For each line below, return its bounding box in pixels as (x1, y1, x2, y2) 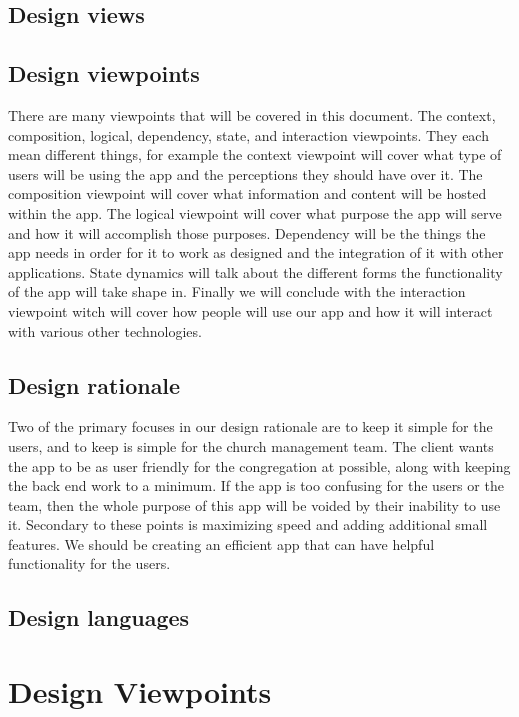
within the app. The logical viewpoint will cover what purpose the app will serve (8, 202, 502, 223)
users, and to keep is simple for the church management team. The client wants (8, 435, 494, 456)
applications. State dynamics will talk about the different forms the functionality (8, 261, 503, 282)
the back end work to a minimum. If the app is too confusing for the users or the (8, 475, 504, 496)
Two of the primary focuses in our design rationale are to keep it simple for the (8, 416, 493, 437)
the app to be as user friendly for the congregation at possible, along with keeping (8, 455, 511, 476)
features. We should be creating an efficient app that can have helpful (8, 533, 435, 554)
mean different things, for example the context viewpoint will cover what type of (8, 144, 502, 165)
